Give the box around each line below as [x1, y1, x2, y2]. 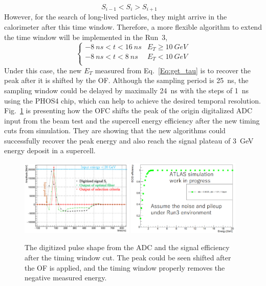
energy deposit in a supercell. [4, 145, 96, 156]
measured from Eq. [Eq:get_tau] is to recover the [95, 65, 251, 75]
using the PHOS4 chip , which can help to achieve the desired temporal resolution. [4, 95, 261, 106]
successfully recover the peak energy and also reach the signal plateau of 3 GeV [4, 135, 254, 146]
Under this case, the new [4, 65, 82, 75]
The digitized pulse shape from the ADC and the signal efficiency [25, 242, 230, 253]
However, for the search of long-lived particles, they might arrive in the [4, 11, 227, 22]
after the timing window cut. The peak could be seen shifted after [25, 252, 231, 262]
